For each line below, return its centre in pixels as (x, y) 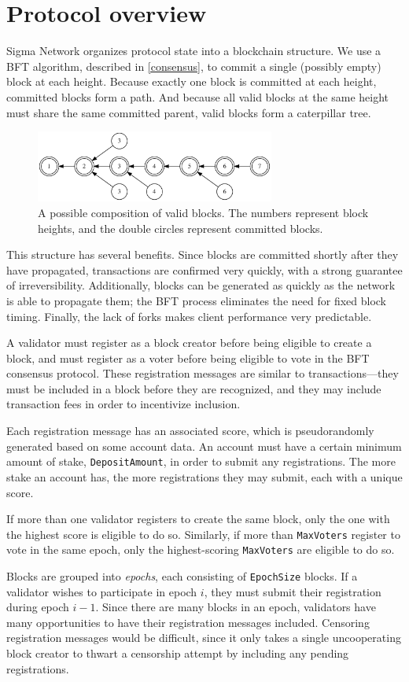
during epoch (38, 607)
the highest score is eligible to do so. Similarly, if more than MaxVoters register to (203, 534)
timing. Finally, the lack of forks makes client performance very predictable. (189, 316)
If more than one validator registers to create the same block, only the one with (198, 519)
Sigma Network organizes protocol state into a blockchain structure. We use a (194, 51)
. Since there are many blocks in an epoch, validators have (236, 607)
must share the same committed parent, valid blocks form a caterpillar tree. (189, 112)
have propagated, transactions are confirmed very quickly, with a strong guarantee (204, 269)
